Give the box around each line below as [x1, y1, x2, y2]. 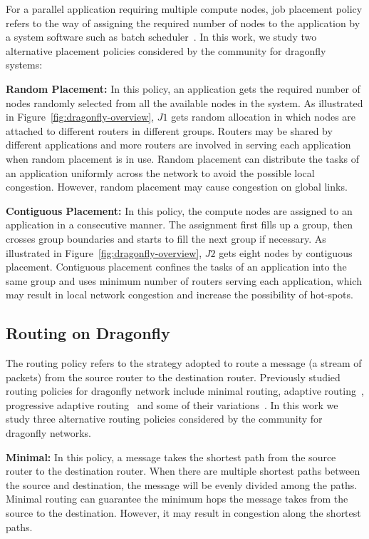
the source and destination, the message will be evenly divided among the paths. [6, 477, 358, 492]
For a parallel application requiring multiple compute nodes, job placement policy [6, 1, 363, 16]
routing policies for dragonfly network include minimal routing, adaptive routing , [6, 383, 364, 398]
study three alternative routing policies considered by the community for [6, 411, 323, 426]
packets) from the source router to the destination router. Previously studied [6, 369, 341, 384]
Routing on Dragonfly [6, 322, 170, 344]
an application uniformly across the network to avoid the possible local [6, 165, 315, 180]
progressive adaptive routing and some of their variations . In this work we [6, 397, 338, 412]
